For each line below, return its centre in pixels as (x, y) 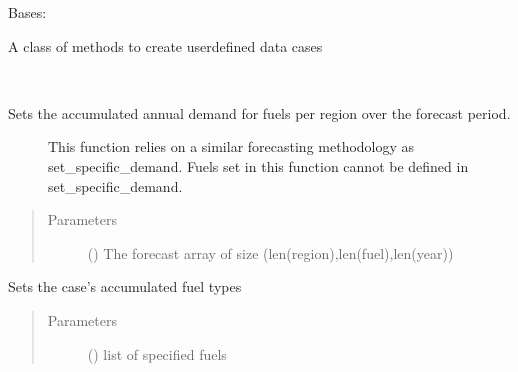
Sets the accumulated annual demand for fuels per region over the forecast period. (259, 112)
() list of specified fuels (157, 353)
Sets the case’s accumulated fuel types (125, 286)
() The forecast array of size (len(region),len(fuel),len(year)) (270, 252)
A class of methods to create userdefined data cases (165, 45)
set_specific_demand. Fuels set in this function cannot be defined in (258, 165)
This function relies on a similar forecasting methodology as (231, 146)
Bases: (27, 12)
